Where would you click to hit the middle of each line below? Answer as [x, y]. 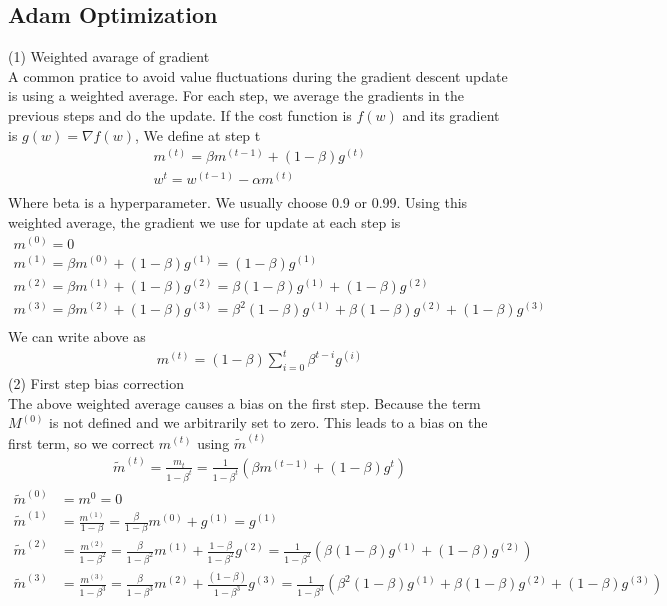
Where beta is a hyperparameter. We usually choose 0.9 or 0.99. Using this [238, 202]
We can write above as [77, 336]
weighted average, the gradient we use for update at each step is [204, 221]
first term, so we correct [81, 442]
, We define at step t [197, 134]
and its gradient [451, 114]
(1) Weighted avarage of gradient [109, 56]
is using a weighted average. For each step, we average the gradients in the [236, 95]
